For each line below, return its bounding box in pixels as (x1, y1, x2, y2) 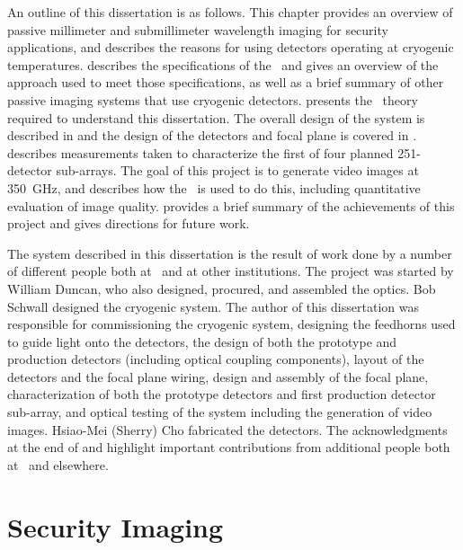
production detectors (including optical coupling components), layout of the (7, 350, 424, 368)
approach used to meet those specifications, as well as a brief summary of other (7, 73, 444, 92)
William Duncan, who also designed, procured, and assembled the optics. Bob (7, 279, 436, 297)
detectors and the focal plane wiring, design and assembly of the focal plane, (7, 367, 429, 386)
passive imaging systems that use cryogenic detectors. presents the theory (7, 90, 418, 109)
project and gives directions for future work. (7, 214, 250, 233)
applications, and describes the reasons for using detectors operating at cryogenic (7, 38, 454, 57)
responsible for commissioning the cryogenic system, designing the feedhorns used (7, 315, 456, 333)
